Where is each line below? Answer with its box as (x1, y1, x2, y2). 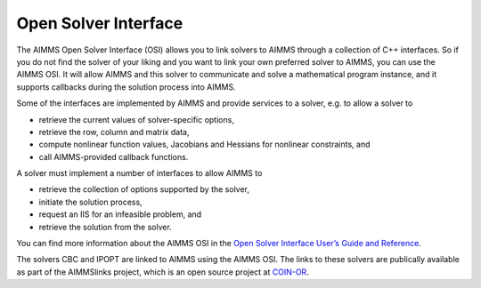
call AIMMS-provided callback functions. (38, 151, 189, 162)
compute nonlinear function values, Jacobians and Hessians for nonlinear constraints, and (38, 139, 371, 150)
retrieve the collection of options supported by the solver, (38, 184, 249, 195)
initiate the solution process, (38, 196, 143, 207)
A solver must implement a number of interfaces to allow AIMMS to (16, 168, 263, 179)
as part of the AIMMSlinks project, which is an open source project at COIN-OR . (16, 267, 309, 277)
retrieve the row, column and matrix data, (38, 126, 190, 137)
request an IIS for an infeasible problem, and (38, 209, 202, 220)
